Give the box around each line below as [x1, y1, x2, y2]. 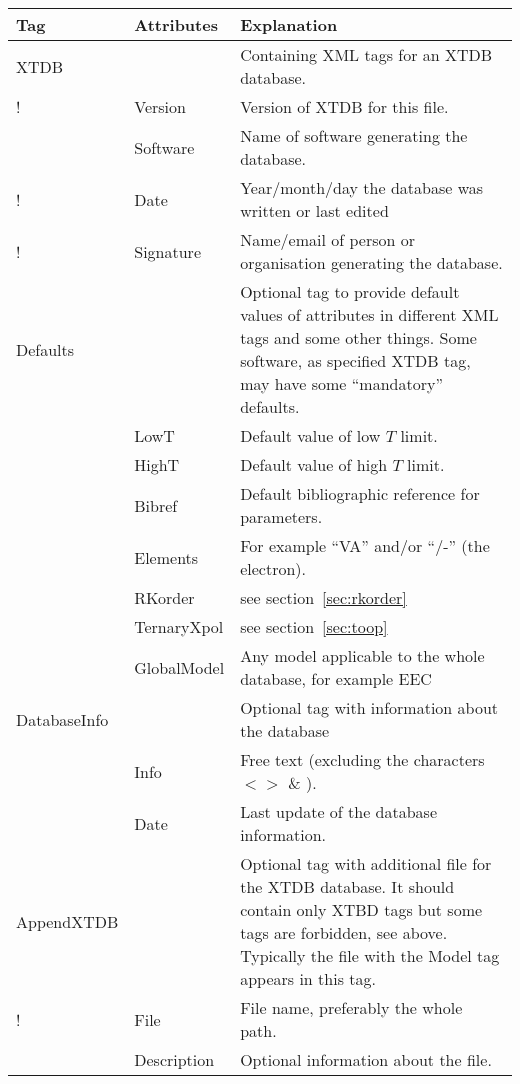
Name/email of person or [240, 228, 416, 251]
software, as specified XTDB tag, [240, 349, 471, 372]
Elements [134, 545, 199, 569]
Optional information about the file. [240, 1048, 492, 1071]
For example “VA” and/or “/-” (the [240, 534, 490, 557]
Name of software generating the [240, 124, 468, 147]
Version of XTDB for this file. [240, 95, 449, 118]
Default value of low [240, 424, 381, 447]
